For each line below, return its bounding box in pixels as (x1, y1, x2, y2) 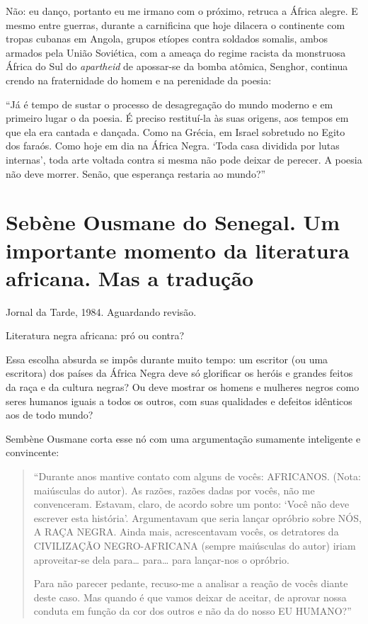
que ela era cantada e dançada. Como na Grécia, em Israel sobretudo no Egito (6, 124, 345, 139)
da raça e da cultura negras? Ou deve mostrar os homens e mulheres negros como (6, 380, 360, 394)
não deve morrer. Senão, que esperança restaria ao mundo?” (6, 166, 266, 181)
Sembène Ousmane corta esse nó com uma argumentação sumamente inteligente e (6, 431, 361, 446)
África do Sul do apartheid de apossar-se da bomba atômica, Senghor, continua (6, 59, 348, 74)
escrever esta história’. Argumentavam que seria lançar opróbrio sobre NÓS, (33, 510, 362, 525)
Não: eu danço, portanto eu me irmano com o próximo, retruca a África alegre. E (6, 4, 358, 18)
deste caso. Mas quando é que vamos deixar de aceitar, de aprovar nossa (33, 589, 347, 604)
